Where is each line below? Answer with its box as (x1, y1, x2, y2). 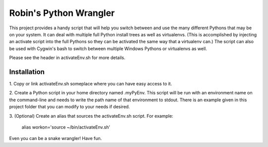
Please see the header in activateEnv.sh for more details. (9, 55, 126, 61)
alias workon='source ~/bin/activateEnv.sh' (21, 124, 110, 130)
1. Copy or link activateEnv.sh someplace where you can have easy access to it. (9, 81, 172, 87)
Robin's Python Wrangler (9, 7, 115, 18)
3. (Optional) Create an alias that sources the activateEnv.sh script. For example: (9, 113, 174, 119)
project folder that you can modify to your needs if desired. (9, 104, 130, 110)
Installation (9, 68, 45, 76)
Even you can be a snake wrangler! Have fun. (9, 136, 102, 142)
